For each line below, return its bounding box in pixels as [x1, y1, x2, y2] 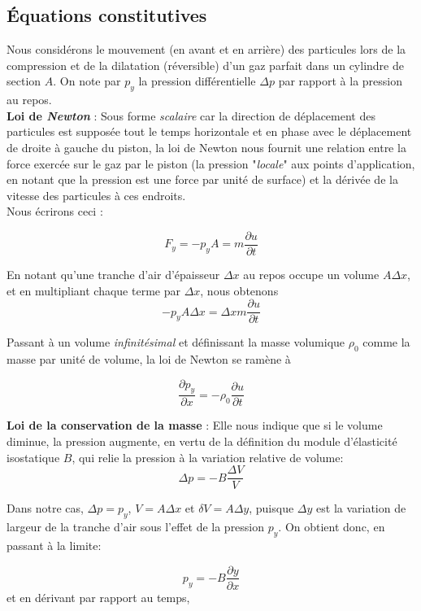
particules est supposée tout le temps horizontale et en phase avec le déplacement [7, 123, 412, 140]
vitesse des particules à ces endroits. [7, 186, 186, 203]
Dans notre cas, [7, 500, 84, 517]
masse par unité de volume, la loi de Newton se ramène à [7, 351, 291, 368]
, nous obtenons [200, 281, 279, 299]
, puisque [249, 500, 294, 517]
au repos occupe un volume [243, 266, 380, 282]
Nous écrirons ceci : [7, 203, 103, 220]
